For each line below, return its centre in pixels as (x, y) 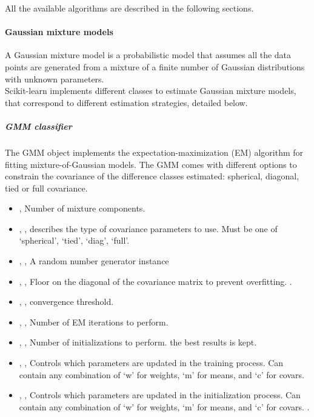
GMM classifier (38, 126)
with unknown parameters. (55, 78)
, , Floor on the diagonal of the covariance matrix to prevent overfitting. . (155, 281)
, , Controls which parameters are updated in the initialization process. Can (160, 395)
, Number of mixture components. (82, 208)
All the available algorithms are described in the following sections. (129, 8)
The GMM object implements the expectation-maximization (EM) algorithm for (154, 152)
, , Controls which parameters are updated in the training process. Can (151, 363)
